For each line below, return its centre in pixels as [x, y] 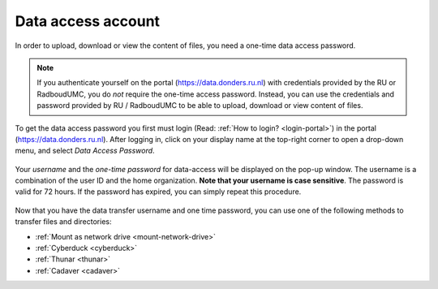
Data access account [88, 21]
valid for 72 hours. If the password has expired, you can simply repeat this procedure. [158, 192]
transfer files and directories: [63, 222]
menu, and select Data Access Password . [85, 151]
